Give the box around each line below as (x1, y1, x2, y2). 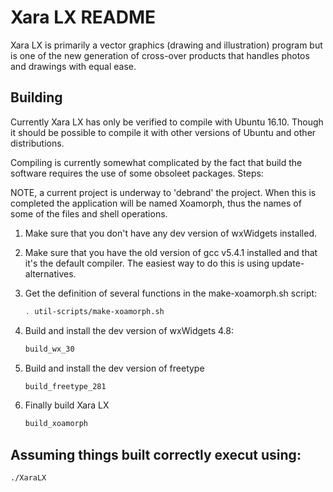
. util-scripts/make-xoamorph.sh (24, 306, 165, 316)
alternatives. (24, 267, 77, 280)
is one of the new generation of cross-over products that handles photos (10, 49, 310, 61)
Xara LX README (10, 6, 156, 29)
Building (10, 89, 63, 106)
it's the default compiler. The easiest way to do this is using (24, 257, 270, 269)
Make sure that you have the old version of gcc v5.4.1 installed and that (24, 246, 318, 258)
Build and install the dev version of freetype (24, 362, 205, 374)
